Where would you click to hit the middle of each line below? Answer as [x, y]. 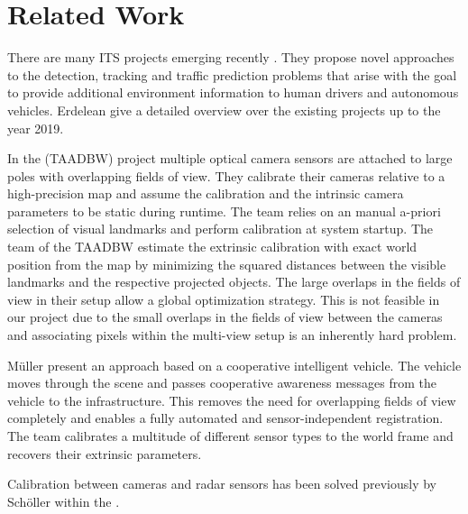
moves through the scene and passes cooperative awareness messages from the [222, 383]
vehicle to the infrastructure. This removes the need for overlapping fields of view [232, 400]
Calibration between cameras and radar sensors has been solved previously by [222, 484]
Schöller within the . [64, 501]
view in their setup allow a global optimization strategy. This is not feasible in [224, 299]
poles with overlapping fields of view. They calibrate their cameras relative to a [226, 175]
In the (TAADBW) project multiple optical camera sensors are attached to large [230, 158]
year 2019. [36, 128]
